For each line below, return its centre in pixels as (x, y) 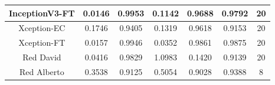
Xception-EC (42, 28)
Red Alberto (42, 71)
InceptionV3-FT (42, 13)
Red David (42, 57)
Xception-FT (42, 42)
